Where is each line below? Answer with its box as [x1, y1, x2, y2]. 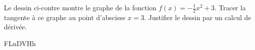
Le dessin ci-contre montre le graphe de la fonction [4, 2, 157, 12]
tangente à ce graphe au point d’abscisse [4, 12, 126, 22]
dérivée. [4, 22, 27, 32]
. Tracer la [214, 2, 246, 12]
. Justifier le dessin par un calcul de [144, 12, 252, 22]
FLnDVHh [4, 38, 36, 49]
